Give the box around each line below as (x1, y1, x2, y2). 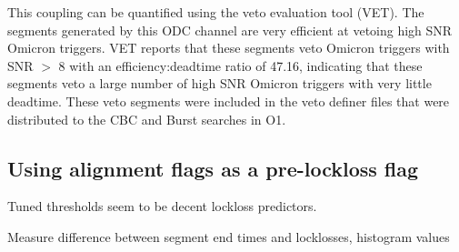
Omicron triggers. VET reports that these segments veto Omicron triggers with (7, 38, 450, 57)
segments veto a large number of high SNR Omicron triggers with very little (7, 74, 432, 93)
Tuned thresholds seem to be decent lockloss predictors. (7, 197, 317, 216)
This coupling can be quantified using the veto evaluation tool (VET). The (7, 3, 424, 21)
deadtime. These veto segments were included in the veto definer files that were (7, 91, 450, 110)
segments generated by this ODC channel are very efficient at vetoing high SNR (7, 20, 453, 39)
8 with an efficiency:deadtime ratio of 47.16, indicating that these (58, 55, 423, 75)
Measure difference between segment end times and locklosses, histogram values (7, 227, 450, 246)
